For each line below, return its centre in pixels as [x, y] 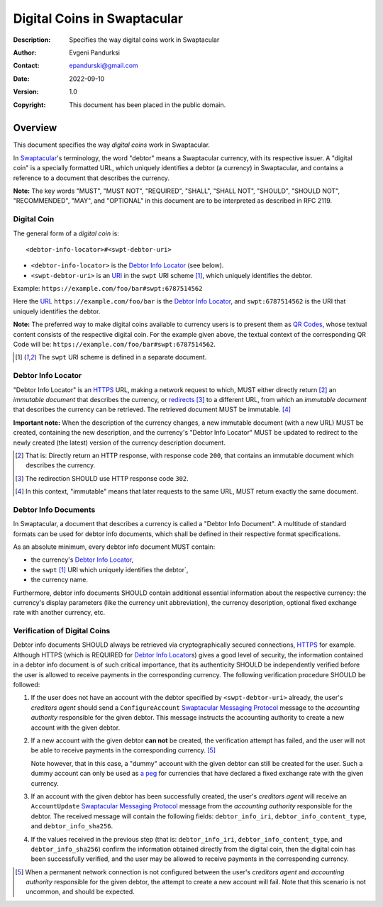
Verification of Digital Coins [62, 631]
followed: [27, 685]
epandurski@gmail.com [104, 66]
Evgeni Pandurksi [95, 52]
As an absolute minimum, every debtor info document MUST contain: [114, 547]
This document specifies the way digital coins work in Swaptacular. [112, 145]
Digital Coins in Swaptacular [98, 18]
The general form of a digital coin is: [66, 233]
